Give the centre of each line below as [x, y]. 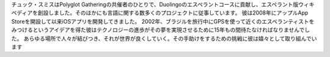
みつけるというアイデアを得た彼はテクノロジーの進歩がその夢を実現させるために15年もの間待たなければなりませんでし [161, 30]
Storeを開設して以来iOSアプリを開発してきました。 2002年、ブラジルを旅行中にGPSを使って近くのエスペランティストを [163, 21]
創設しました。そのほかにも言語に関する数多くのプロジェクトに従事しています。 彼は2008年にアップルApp [173, 13]
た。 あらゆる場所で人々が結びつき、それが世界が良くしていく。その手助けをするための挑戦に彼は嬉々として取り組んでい [164, 38]
